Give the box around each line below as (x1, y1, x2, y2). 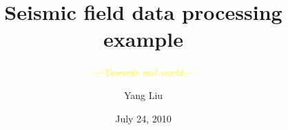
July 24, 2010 (115, 111, 172, 125)
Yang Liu (123, 87, 163, 102)
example (103, 25, 183, 53)
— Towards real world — (94, 65, 193, 79)
